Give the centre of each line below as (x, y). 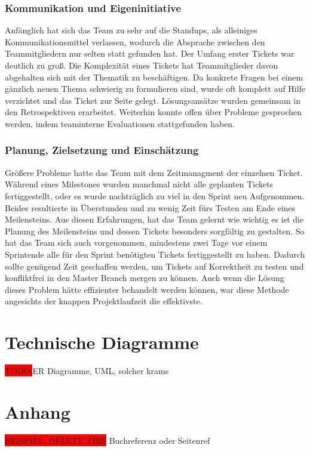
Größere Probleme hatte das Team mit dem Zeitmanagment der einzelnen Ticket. (154, 172)
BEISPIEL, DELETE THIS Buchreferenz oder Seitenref (108, 440)
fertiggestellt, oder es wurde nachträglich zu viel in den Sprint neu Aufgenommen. (155, 195)
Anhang (38, 411)
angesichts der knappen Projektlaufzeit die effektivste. (104, 301)
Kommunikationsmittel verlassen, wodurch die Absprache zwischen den (135, 41)
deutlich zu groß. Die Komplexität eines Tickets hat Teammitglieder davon (142, 65)
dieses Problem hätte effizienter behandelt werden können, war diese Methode (147, 289)
